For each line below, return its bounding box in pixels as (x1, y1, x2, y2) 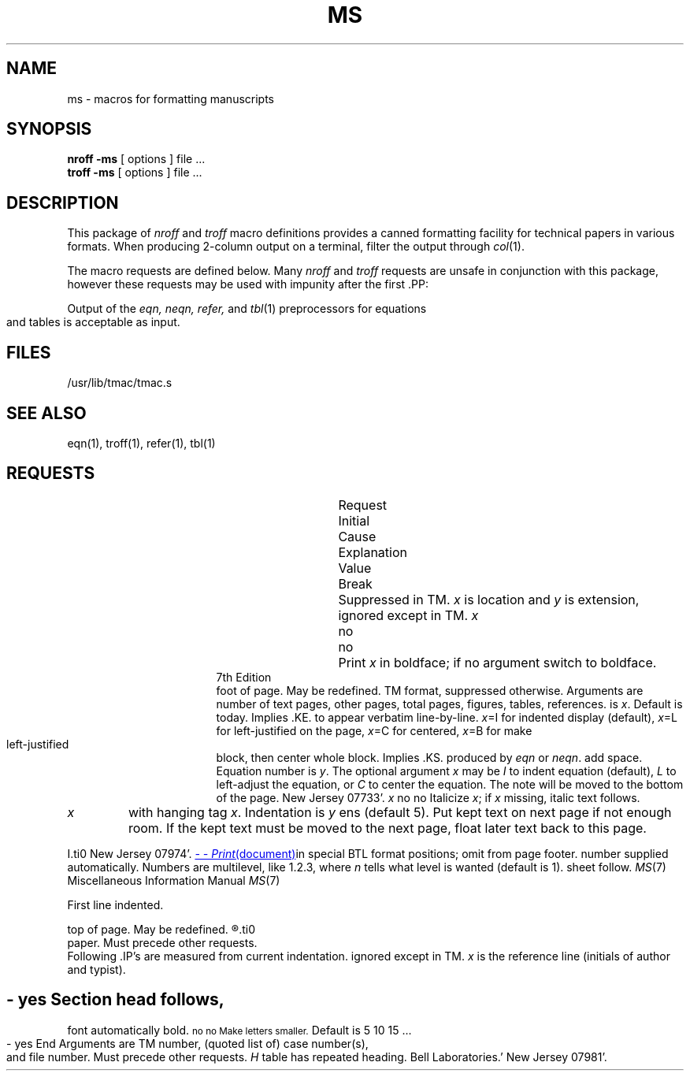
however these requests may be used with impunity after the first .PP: (67, 277, 428, 292)
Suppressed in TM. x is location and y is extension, (338, 591, 640, 607)
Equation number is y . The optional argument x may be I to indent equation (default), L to (216, 763, 677, 778)
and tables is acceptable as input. (6, 315, 180, 329)
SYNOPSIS (6, 119, 92, 139)
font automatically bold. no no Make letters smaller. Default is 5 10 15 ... (67, 1023, 412, 1037)
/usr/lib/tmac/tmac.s (67, 376, 172, 390)
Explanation (338, 544, 408, 560)
